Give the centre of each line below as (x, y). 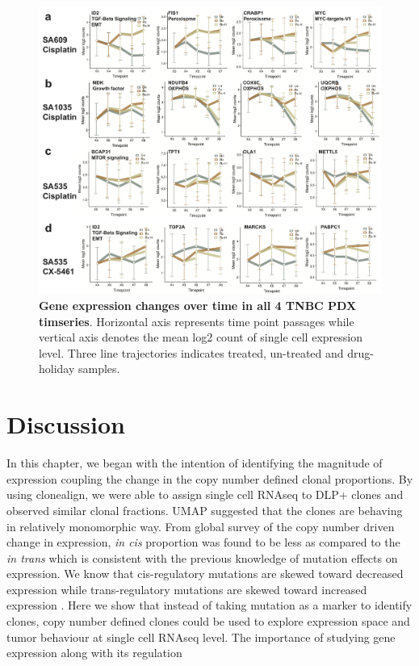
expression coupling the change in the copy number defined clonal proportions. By (210, 478)
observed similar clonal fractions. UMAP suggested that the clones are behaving (205, 510)
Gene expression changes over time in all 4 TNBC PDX (198, 306)
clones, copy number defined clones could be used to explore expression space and (208, 621)
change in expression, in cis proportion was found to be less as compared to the (203, 542)
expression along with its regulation (94, 653)
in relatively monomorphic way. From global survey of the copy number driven (201, 526)
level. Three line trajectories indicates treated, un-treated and (191, 352)
